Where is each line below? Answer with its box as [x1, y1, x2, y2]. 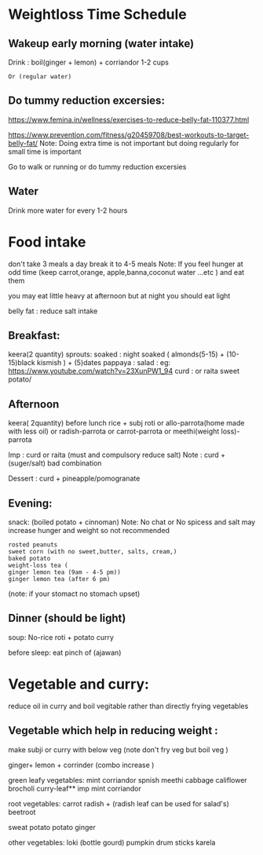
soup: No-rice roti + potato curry [8, 632, 114, 641]
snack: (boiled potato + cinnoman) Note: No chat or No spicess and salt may [8, 517, 256, 527]
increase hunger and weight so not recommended [8, 526, 170, 535]
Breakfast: [8, 328, 60, 342]
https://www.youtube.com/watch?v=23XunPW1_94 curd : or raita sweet [8, 367, 239, 376]
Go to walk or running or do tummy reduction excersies [8, 162, 187, 171]
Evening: [8, 496, 53, 510]
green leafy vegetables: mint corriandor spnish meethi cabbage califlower [8, 775, 247, 784]
